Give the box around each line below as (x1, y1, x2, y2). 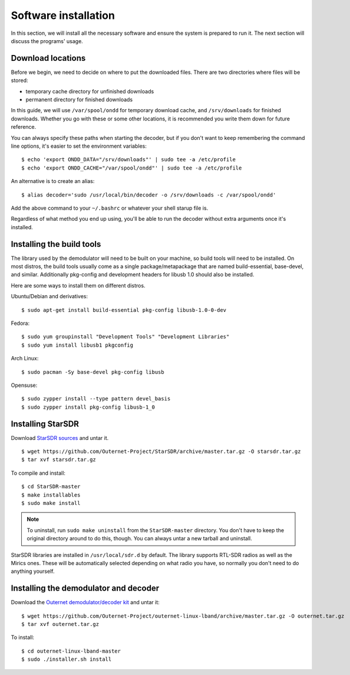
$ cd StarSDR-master (21, 483, 81, 490)
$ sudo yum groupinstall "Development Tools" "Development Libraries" (21, 334, 230, 340)
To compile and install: (11, 469, 66, 477)
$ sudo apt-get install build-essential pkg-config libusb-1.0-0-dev (21, 306, 227, 313)
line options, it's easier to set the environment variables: (11, 142, 147, 149)
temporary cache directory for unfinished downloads (25, 87, 154, 94)
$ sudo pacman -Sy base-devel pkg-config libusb (21, 369, 164, 375)
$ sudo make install (21, 500, 81, 506)
